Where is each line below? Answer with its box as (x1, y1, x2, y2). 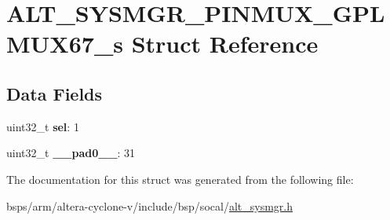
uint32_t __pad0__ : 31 (6, 145, 136, 161)
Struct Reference (131, 27, 319, 60)
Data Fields (6, 81, 103, 105)
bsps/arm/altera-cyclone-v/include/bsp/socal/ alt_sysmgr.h (6, 197, 293, 214)
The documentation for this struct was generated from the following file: (6, 170, 354, 187)
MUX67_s (6, 27, 123, 60)
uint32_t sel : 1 (6, 118, 79, 134)
